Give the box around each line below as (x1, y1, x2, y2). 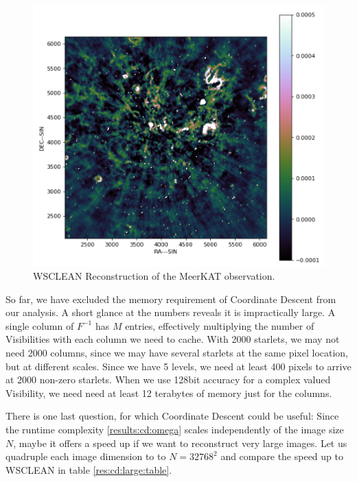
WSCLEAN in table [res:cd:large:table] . (5, 462, 172, 477)
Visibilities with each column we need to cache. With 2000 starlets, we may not (5, 332, 340, 346)
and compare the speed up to (220, 449, 343, 463)
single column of (5, 318, 74, 333)
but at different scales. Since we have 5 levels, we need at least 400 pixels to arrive (5, 359, 352, 373)
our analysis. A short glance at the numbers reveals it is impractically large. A (5, 305, 336, 320)
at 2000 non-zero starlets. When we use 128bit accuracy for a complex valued (5, 372, 331, 387)
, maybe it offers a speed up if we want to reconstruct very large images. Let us (13, 435, 347, 450)
